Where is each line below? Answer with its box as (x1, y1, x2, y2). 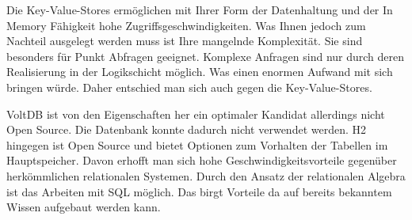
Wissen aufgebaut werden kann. (6, 199, 161, 215)
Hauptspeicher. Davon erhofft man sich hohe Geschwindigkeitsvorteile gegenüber (6, 152, 397, 169)
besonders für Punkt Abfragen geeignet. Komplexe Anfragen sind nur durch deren (6, 47, 405, 64)
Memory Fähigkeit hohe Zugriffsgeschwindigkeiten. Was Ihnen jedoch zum (6, 17, 366, 33)
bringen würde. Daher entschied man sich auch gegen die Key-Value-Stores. (6, 78, 372, 95)
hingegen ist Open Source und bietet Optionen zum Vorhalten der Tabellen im (6, 136, 388, 153)
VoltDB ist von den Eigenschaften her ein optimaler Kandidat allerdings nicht (6, 105, 385, 122)
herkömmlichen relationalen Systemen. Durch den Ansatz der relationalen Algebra (6, 167, 406, 184)
